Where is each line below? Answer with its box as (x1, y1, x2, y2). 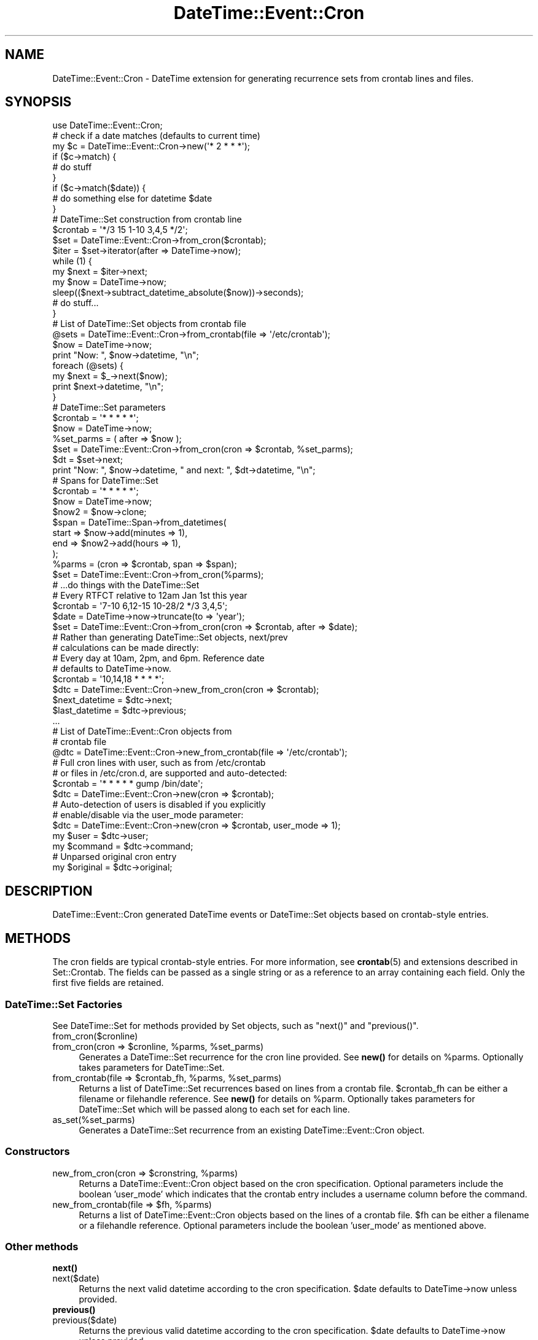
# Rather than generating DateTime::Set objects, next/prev (52, 632, 288, 643)
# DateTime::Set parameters (52, 402, 166, 413)
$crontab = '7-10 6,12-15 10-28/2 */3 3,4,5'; (52, 601, 228, 612)
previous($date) (52, 1315, 117, 1326)
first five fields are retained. (52, 977, 164, 988)
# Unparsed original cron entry (52, 851, 177, 862)
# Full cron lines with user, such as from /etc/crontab (52, 757, 266, 768)
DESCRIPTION (5, 883, 93, 899)
